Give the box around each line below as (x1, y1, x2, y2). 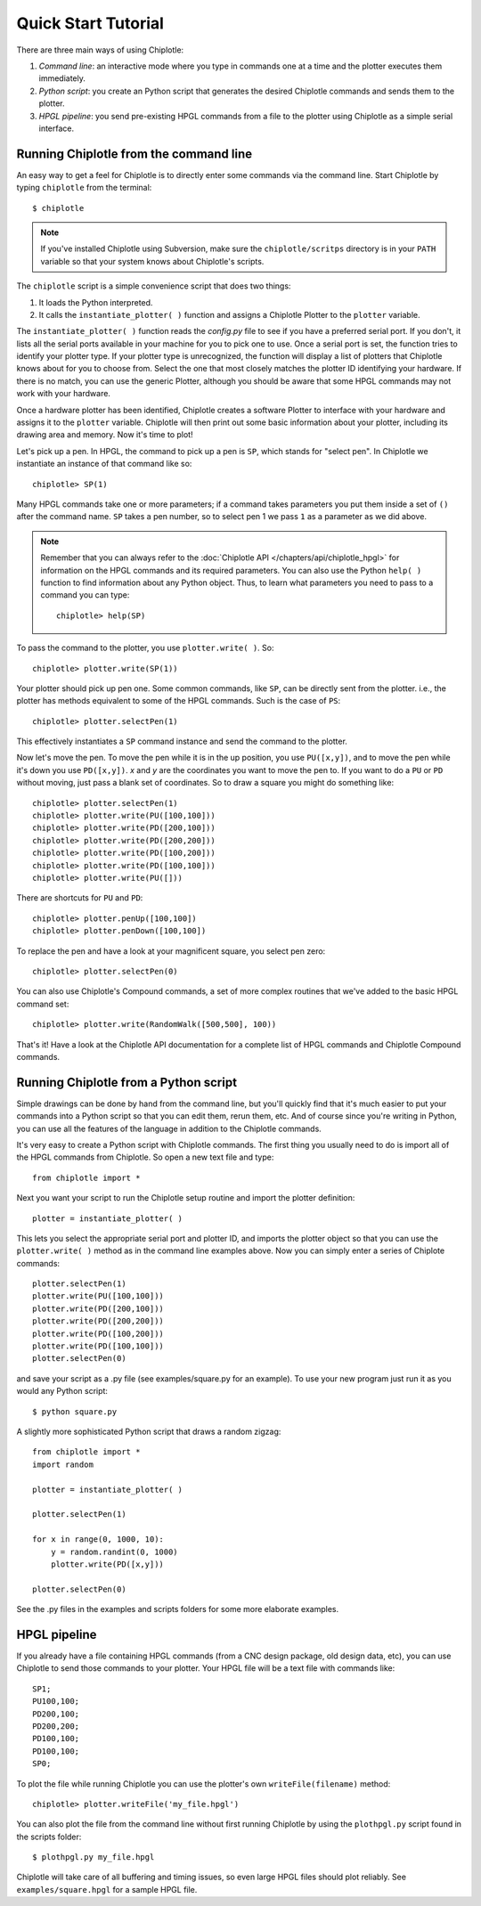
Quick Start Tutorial (16, 13, 165, 33)
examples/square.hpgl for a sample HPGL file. (16, 1884, 198, 1894)
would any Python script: (16, 1386, 109, 1397)
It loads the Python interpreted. (38, 297, 153, 307)
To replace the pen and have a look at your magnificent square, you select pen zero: (16, 945, 326, 957)
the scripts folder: (16, 1831, 82, 1842)
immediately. (38, 73, 86, 84)
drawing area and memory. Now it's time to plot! (16, 429, 193, 440)
